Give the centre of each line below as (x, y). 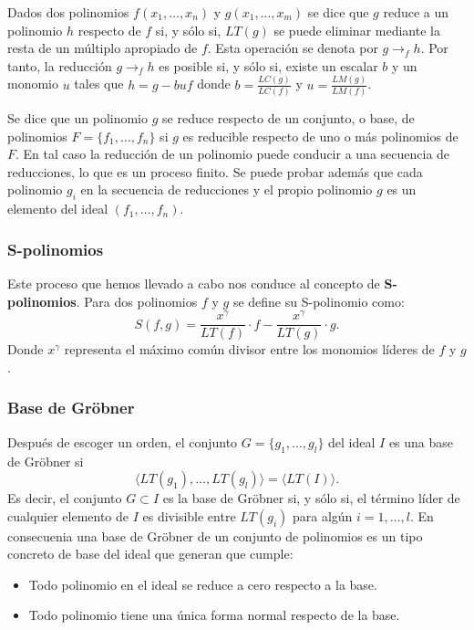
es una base (421, 441)
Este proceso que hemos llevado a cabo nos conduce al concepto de (194, 283)
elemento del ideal (58, 209)
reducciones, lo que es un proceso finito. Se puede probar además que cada (215, 171)
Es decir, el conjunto (65, 498)
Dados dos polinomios (68, 12)
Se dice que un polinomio (78, 118)
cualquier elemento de (68, 515)
